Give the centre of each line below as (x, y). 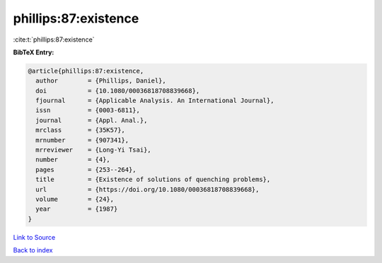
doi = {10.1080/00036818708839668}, (118, 91)
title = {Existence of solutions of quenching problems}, (153, 179)
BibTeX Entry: (34, 52)
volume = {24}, (75, 199)
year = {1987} (77, 209)
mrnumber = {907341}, (82, 140)
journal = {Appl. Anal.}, (92, 120)
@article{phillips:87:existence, (86, 71)
